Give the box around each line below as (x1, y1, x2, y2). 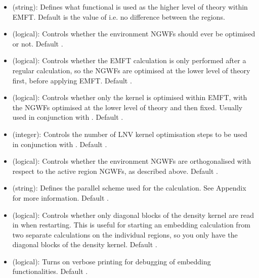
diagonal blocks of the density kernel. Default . (12, 239, 157, 250)
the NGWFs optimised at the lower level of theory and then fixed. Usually (12, 102, 243, 112)
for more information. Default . (12, 192, 109, 203)
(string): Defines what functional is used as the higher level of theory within (12, 2, 248, 12)
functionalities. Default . (12, 266, 88, 276)
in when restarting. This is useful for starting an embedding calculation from (12, 219, 250, 230)
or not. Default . (12, 38, 63, 49)
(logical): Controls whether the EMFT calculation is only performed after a (12, 55, 246, 66)
